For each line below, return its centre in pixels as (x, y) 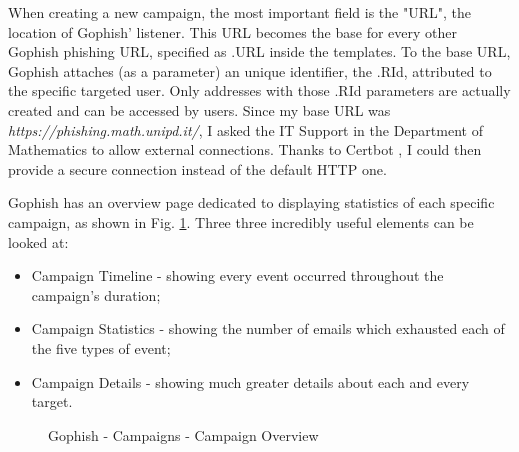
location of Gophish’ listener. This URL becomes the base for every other (233, 31)
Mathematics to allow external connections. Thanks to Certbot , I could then (245, 149)
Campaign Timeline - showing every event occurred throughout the (237, 275)
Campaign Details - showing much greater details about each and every (250, 381)
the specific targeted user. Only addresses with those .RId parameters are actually (259, 90)
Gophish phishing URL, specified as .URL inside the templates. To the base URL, (259, 51)
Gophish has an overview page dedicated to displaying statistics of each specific (251, 202)
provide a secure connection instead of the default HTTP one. (197, 168)
